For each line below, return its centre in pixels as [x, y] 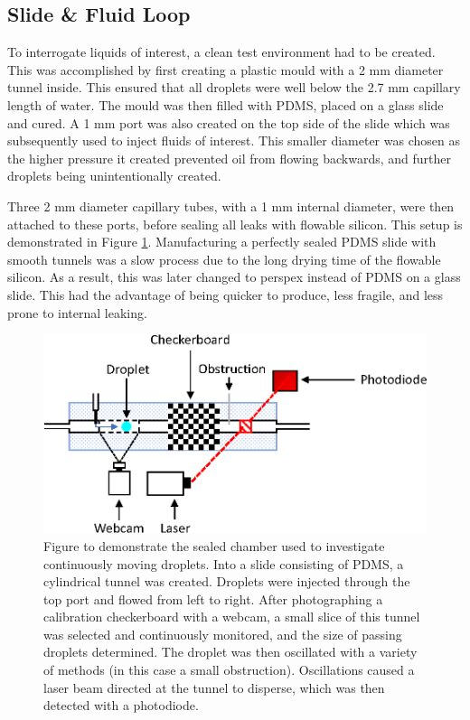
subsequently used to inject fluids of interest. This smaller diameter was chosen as [234, 140]
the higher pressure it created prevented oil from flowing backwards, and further [229, 158]
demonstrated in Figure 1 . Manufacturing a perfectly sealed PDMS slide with [222, 242]
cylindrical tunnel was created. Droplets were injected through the [227, 581]
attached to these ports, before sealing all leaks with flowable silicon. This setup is [235, 224]
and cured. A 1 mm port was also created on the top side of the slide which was [229, 122]
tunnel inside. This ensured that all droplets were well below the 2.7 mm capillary [234, 87]
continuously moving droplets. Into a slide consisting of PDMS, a [224, 563]
